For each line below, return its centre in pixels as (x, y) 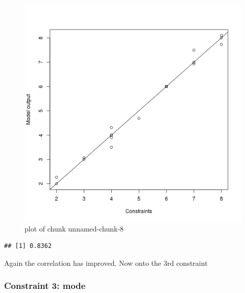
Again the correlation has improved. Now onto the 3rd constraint (106, 263)
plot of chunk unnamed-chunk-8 (74, 228)
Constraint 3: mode (45, 286)
